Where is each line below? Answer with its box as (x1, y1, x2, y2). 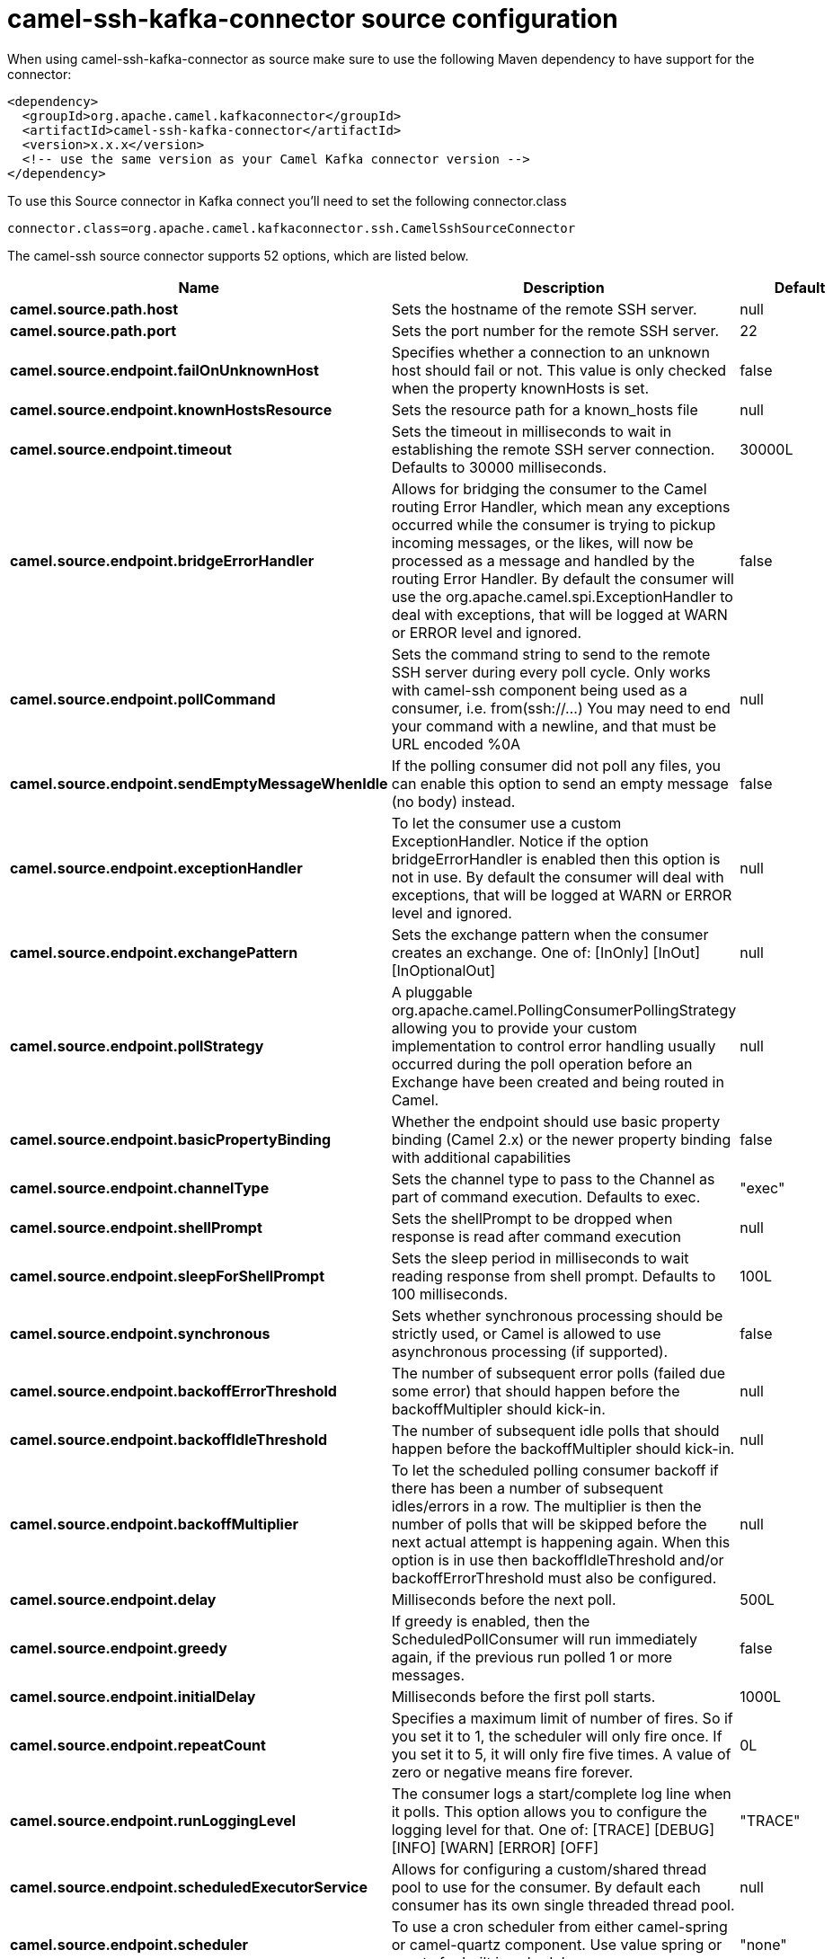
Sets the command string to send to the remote (391, 644, 711, 663)
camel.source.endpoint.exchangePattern (10, 943, 298, 962)
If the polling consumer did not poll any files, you (391, 756, 721, 775)
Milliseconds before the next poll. (391, 1590, 616, 1609)
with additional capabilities (391, 1148, 572, 1166)
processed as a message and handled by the (391, 551, 695, 570)
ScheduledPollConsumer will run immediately (391, 1629, 697, 1648)
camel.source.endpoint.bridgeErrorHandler (10, 551, 315, 570)
